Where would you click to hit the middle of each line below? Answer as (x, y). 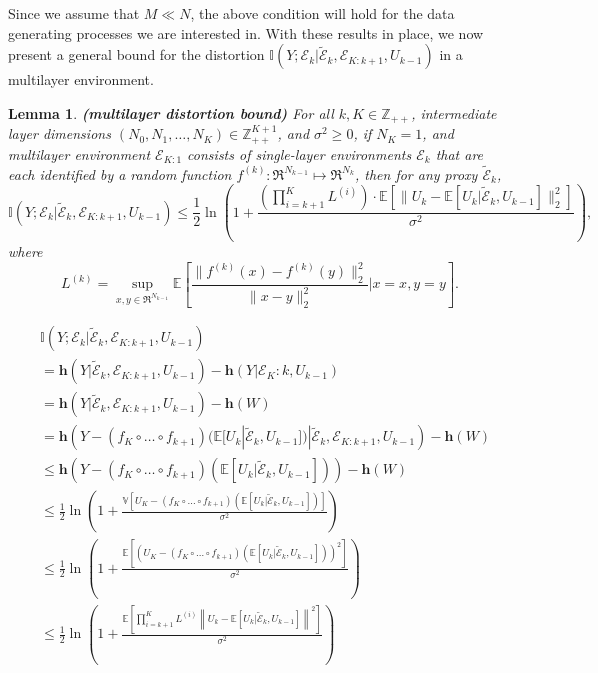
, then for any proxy (416, 173)
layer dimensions (59, 133)
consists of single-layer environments (299, 153)
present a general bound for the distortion (136, 54)
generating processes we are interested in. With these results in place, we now (246, 32)
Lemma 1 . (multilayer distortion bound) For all (171, 112)
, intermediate (454, 112)
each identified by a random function (120, 173)
